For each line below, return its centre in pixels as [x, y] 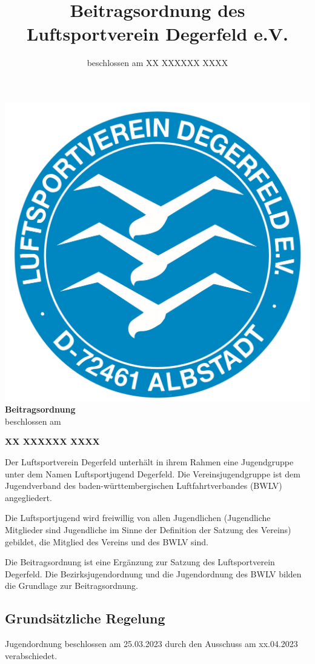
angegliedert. [28, 497]
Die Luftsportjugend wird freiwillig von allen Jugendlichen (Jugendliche [138, 518]
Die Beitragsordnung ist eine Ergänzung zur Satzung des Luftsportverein [140, 562]
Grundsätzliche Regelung [85, 618]
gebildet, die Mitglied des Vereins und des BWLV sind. [107, 541]
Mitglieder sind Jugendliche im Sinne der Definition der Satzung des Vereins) [148, 529]
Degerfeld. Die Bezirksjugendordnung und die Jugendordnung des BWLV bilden [153, 573]
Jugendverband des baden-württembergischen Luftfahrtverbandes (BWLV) [144, 486]
